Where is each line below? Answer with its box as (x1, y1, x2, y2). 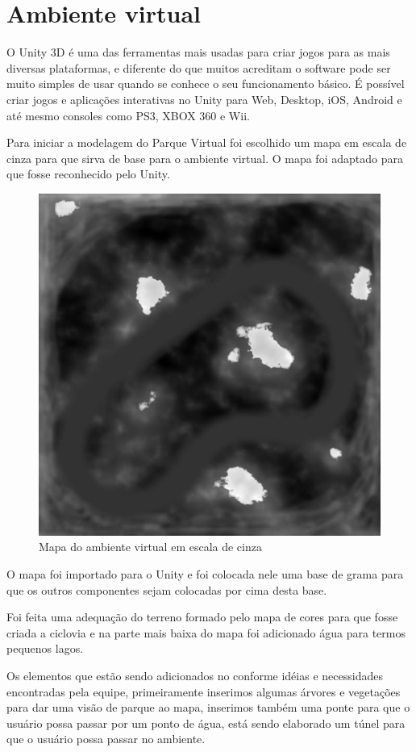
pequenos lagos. (6, 640, 84, 657)
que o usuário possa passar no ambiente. (6, 730, 206, 747)
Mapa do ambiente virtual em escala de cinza (39, 538, 262, 555)
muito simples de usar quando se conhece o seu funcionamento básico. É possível (6, 75, 405, 92)
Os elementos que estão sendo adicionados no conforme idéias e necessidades (6, 667, 383, 684)
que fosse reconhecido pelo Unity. (6, 165, 170, 182)
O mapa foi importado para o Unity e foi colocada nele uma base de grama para (6, 566, 404, 583)
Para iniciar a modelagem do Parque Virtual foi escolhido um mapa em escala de (6, 134, 407, 151)
